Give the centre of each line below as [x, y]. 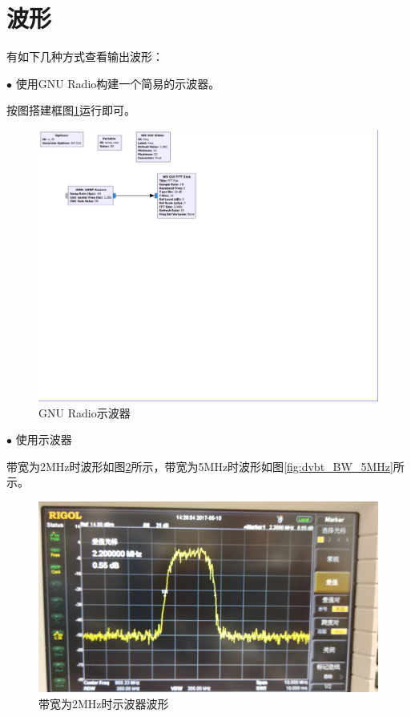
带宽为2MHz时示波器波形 [104, 704]
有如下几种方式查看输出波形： [85, 56]
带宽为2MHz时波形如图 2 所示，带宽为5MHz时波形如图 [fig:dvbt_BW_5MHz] [200, 466]
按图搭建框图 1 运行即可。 [71, 110]
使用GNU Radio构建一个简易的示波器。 [118, 83]
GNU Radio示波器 [85, 412]
